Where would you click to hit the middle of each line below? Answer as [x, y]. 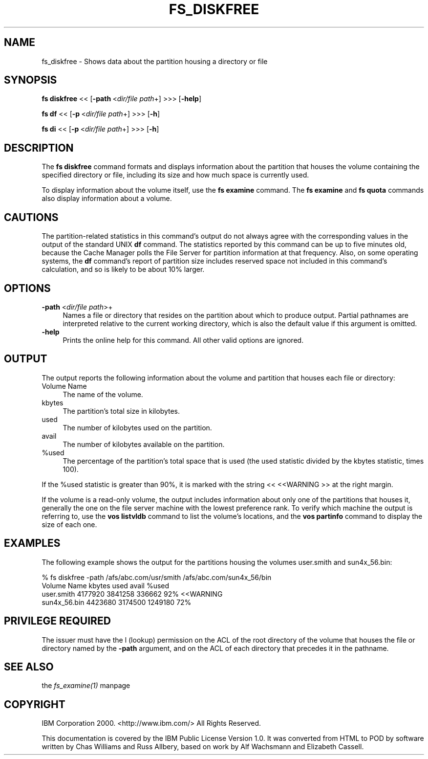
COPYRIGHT [35, 704]
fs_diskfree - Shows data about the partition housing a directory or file [155, 61]
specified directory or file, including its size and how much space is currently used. [175, 175]
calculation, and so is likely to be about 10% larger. [123, 269]
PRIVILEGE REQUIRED [57, 621]
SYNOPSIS [31, 80]
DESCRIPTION [39, 148]
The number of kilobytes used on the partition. [137, 427]
